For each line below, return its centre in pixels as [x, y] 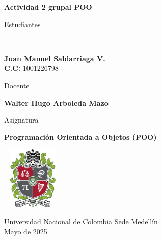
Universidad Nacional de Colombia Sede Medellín [81, 221]
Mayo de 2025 [26, 231]
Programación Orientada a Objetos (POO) [80, 137]
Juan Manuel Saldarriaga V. [55, 58]
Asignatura [21, 120]
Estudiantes [22, 24]
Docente [17, 85]
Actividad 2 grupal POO [48, 7]
